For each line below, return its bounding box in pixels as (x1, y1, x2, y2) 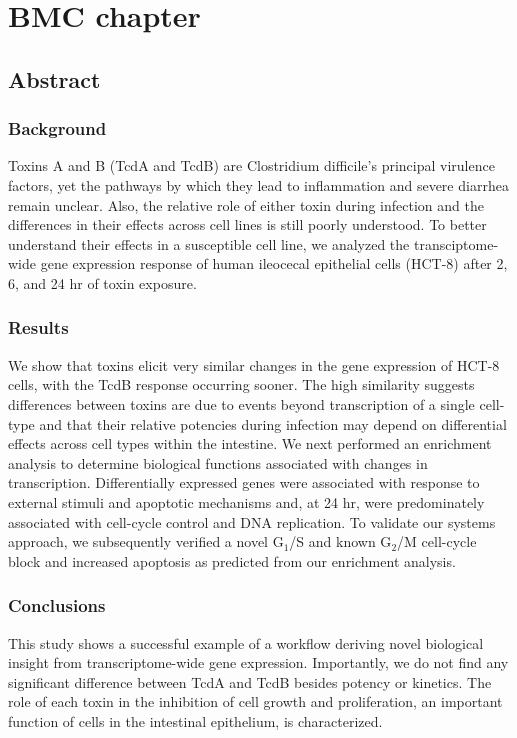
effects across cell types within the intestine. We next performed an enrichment (8, 433, 492, 454)
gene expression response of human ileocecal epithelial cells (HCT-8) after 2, (40, 253, 508, 274)
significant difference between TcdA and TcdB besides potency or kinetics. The (8, 671, 492, 692)
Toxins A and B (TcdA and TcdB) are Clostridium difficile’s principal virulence (8, 155, 495, 176)
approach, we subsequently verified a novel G (8, 531, 284, 552)
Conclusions (8, 593, 106, 618)
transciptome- (413, 233, 499, 254)
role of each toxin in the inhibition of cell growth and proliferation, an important (8, 691, 503, 712)
